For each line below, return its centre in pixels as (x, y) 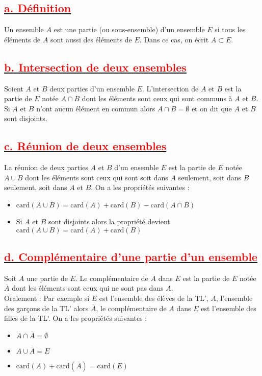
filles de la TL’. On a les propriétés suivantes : (76, 318)
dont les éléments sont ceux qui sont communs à (157, 98)
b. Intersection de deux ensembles (95, 67)
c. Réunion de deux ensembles (85, 146)
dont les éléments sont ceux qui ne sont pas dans (88, 288)
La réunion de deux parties (46, 167)
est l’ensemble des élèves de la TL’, (154, 298)
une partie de (47, 278)
